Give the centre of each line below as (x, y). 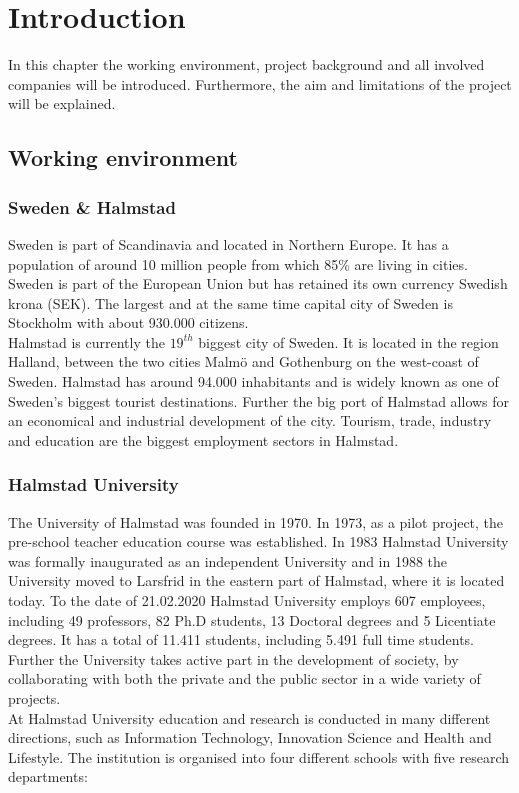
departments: (48, 776)
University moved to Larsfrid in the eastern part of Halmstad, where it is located (256, 580)
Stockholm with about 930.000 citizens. (128, 322)
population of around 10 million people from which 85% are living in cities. (238, 263)
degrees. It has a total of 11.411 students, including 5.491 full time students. (241, 639)
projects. (34, 698)
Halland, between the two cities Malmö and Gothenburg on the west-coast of (243, 361)
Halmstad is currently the (86, 341)
